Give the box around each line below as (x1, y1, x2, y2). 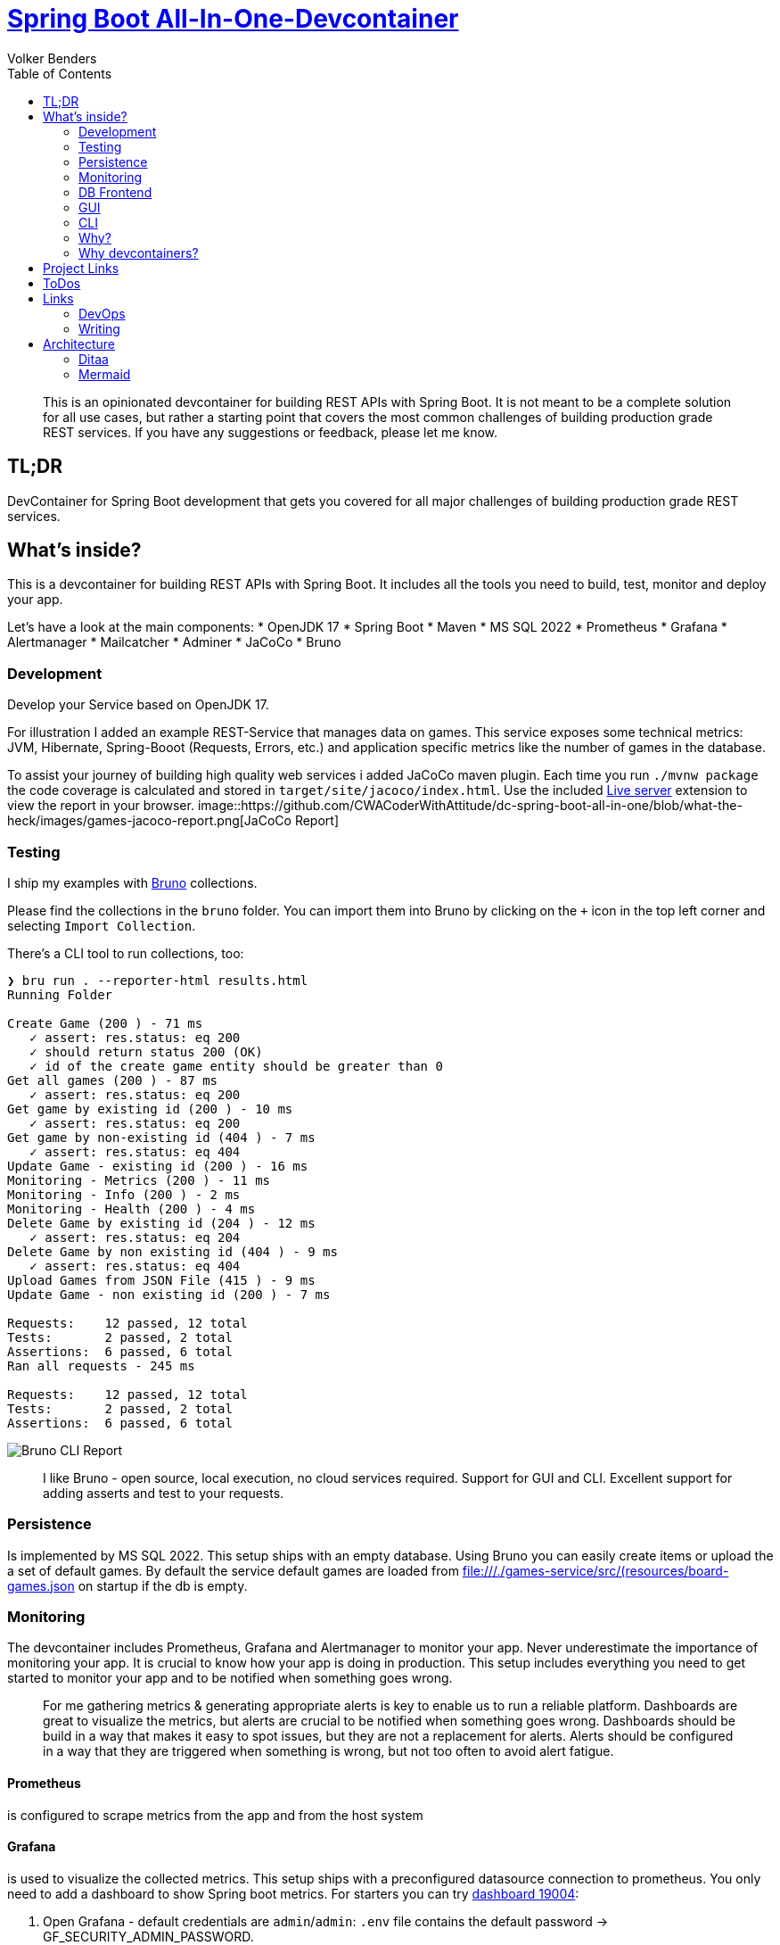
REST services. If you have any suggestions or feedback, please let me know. (43, 424, 498, 440)
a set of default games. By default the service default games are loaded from (7, 1562, 459, 1578)
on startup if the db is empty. (78, 1577, 248, 1593)
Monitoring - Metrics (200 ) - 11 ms (7, 1172, 271, 1188)
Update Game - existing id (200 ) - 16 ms (7, 1158, 308, 1173)
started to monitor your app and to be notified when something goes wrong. (7, 1670, 453, 1686)
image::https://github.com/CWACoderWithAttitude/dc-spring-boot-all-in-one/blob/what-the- (197, 798, 743, 814)
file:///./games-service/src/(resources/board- (462, 1562, 729, 1578)
